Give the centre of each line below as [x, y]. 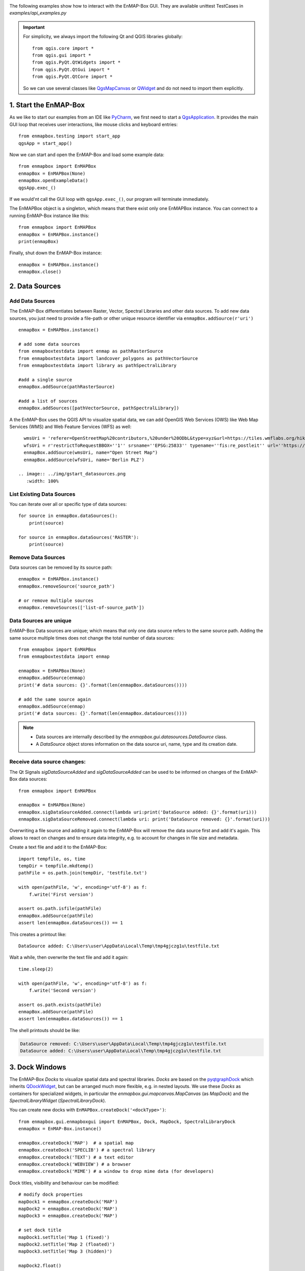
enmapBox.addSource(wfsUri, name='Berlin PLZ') [84, 460]
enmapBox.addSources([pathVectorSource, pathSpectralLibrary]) [99, 408]
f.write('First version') [61, 894]
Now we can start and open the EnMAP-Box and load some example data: [87, 155]
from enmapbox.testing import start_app [69, 136]
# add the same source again [55, 699]
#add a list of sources [48, 401]
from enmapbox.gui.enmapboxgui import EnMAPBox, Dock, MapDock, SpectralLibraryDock [127, 1122]
